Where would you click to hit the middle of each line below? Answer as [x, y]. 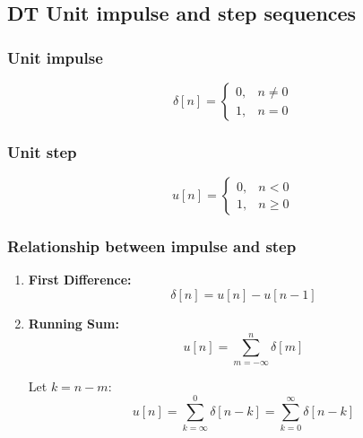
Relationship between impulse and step [152, 246]
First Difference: [80, 280]
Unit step [42, 151]
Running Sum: [73, 324]
